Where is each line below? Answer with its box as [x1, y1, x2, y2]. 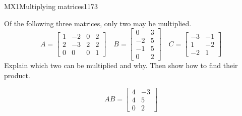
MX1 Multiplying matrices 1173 [4, 1, 98, 11]
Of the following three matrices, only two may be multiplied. [4, 18, 192, 28]
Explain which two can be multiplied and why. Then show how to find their [4, 60, 238, 71]
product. [4, 70, 30, 80]
